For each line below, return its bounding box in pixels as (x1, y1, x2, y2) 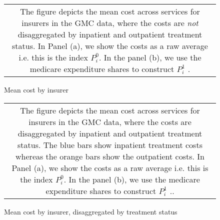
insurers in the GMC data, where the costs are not (21, 17, 198, 28)
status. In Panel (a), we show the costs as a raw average (12, 40, 208, 51)
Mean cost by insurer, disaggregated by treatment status (4, 206, 177, 216)
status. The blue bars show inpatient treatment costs (17, 138, 202, 150)
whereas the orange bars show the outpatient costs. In (15, 150, 204, 162)
